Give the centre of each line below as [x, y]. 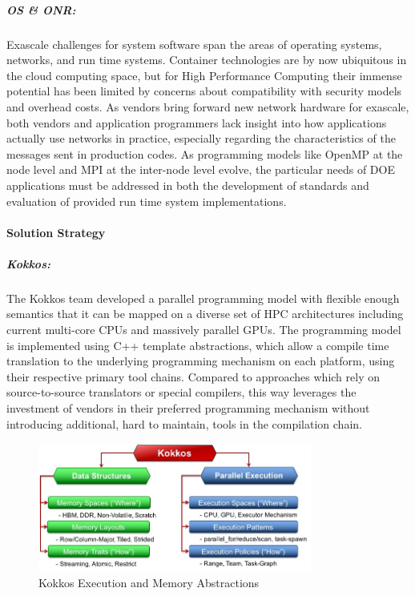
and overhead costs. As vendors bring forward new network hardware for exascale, [208, 106]
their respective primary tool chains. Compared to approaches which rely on [193, 376]
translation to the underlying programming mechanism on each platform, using [201, 361]
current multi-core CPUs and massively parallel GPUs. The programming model [204, 330]
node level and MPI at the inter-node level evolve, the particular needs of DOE [201, 169]
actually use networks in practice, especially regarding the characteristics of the [201, 138]
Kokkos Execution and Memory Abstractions [149, 582]
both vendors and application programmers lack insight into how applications [197, 122]
